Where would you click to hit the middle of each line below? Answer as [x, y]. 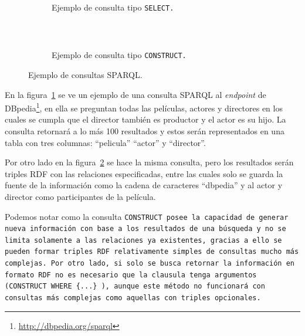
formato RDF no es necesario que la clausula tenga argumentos [131, 275]
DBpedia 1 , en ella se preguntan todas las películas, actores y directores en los [144, 107]
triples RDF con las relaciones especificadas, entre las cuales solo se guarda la [144, 173]
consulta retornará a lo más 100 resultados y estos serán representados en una [145, 130]
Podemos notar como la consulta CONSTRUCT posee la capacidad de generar [147, 216]
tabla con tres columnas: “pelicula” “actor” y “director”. [105, 142]
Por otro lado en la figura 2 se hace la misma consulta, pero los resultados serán [149, 162]
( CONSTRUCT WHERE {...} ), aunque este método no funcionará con [135, 286]
